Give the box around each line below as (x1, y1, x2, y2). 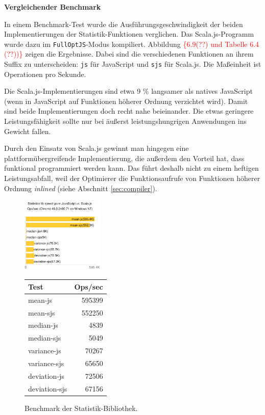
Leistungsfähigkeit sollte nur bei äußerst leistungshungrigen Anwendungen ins (4, 116, 247, 126)
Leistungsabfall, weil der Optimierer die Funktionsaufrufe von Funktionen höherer (4, 173, 260, 184)
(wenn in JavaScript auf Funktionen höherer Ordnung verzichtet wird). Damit (4, 95, 248, 106)
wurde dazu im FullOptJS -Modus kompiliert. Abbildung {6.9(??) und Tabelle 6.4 (4, 38, 259, 49)
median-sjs (28, 332, 61, 343)
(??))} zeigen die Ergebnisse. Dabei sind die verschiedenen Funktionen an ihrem (4, 48, 254, 59)
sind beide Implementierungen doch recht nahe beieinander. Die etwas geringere (4, 106, 254, 116)
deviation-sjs (28, 383, 67, 394)
